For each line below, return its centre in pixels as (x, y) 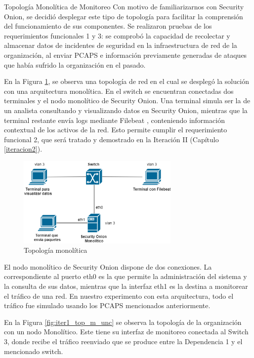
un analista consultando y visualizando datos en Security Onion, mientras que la (126, 110)
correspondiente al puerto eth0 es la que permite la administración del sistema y (126, 276)
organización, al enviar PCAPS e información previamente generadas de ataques (126, 55)
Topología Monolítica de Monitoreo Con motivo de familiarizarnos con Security (124, 6)
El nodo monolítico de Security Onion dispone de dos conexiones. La (108, 266)
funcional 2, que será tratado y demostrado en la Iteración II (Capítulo (111, 139)
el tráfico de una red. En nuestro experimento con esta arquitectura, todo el (119, 296)
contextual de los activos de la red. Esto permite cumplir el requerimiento (116, 130)
